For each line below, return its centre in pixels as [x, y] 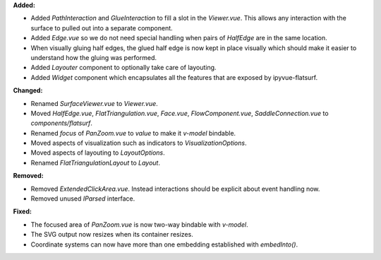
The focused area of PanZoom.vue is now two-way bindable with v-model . [139, 224]
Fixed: [22, 211]
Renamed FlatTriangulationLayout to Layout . [96, 162]
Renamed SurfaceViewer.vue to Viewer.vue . [94, 103]
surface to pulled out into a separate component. [102, 28]
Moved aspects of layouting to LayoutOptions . [98, 153]
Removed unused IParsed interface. [83, 199]
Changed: [28, 90]
